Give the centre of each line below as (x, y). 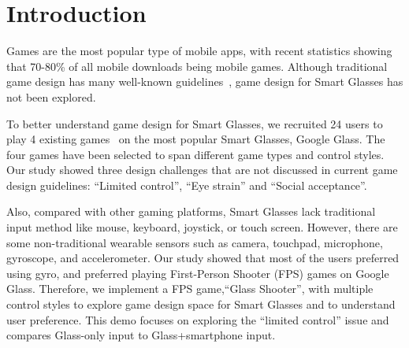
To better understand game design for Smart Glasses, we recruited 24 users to (195, 123)
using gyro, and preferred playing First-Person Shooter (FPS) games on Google (198, 273)
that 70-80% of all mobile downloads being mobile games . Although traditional (197, 66)
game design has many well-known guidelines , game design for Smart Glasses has (205, 81)
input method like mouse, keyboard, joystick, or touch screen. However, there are (202, 227)
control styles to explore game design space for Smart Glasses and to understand (201, 304)
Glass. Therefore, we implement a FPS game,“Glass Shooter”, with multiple (190, 289)
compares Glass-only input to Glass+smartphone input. (141, 335)
